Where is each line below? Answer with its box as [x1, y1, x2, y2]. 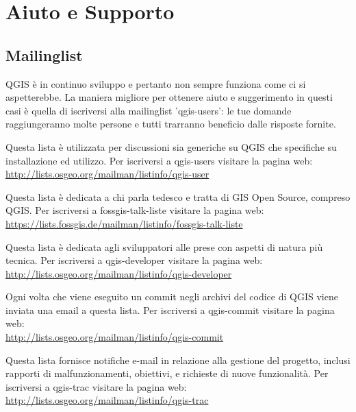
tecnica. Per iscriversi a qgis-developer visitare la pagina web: [5, 253, 263, 267]
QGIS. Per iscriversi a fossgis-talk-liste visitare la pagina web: [5, 203, 264, 217]
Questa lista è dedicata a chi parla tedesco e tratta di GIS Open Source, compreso [5, 189, 351, 204]
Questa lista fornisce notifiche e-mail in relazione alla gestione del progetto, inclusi [5, 352, 351, 367]
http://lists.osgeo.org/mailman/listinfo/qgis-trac [5, 393, 209, 407]
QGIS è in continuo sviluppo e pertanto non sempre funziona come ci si [5, 76, 306, 90]
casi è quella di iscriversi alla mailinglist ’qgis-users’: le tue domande [5, 103, 292, 117]
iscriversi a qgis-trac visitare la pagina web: [5, 379, 187, 393]
